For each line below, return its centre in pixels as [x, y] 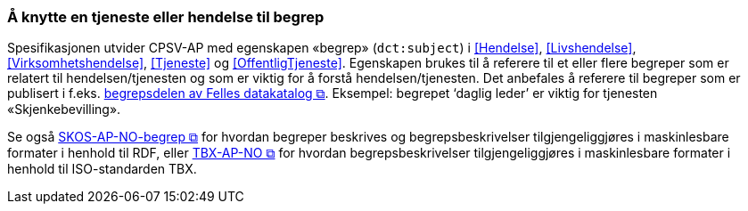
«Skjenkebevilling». [64, 110]
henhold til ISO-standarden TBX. [102, 169]
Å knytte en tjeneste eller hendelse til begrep [166, 17]
